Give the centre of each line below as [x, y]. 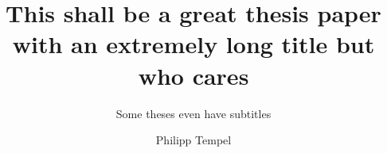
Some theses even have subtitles [193, 113]
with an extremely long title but [193, 44]
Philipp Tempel [193, 140]
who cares [193, 75]
